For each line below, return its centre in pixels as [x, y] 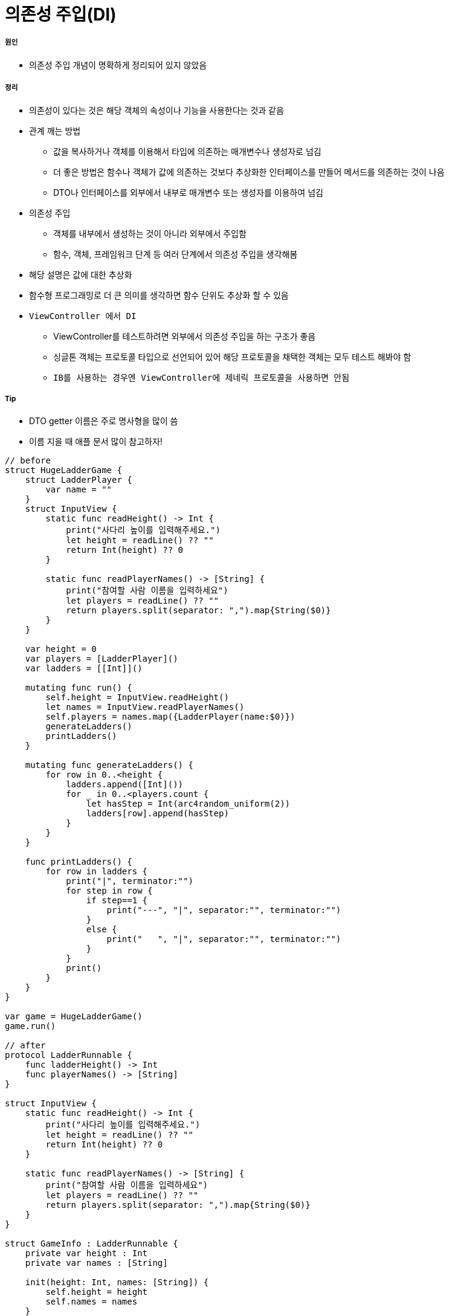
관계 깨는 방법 [55, 131]
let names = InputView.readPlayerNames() [145, 707]
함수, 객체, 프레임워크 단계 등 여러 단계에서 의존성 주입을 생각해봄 [176, 254]
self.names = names [92, 1302]
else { [102, 930]
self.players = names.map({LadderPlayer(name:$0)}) [170, 717]
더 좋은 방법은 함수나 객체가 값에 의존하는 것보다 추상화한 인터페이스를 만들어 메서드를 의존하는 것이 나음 [249, 172]
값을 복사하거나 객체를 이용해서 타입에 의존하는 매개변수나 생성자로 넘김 [187, 151]
